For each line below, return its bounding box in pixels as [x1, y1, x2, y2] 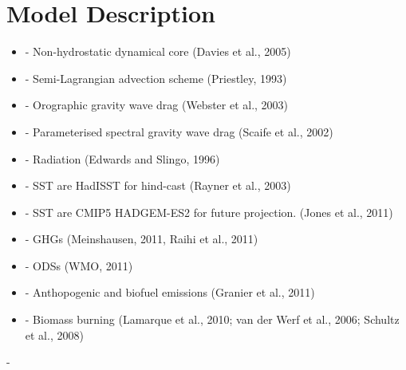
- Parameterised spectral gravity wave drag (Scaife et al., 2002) [25, 123, 333, 140]
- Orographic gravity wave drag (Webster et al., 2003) [25, 96, 289, 113]
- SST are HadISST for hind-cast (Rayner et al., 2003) [25, 177, 291, 194]
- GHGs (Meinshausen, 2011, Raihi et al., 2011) [25, 230, 258, 247]
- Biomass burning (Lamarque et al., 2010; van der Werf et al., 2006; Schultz [25, 311, 400, 328]
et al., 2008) [25, 326, 84, 343]
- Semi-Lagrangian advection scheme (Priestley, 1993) [25, 69, 287, 86]
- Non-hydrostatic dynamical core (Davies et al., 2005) [25, 43, 291, 60]
